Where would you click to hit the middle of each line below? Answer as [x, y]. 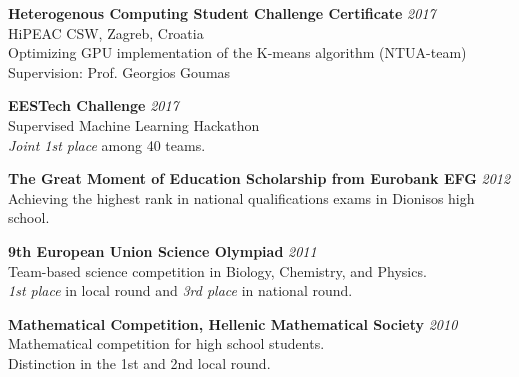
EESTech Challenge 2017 [93, 105]
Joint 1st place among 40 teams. [107, 144]
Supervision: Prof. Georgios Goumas [119, 71]
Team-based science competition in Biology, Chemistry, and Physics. [217, 270]
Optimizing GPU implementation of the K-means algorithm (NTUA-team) [237, 52]
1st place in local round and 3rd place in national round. [180, 290]
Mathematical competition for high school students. [166, 343]
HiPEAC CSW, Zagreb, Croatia [106, 32]
